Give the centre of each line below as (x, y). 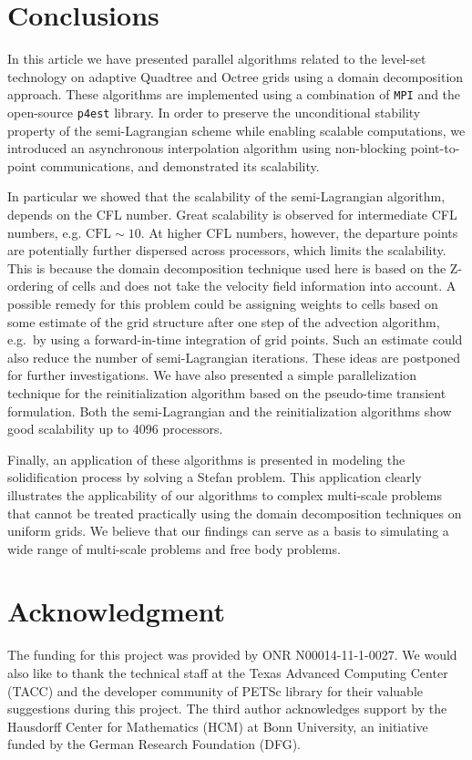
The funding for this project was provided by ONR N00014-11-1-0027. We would (232, 655)
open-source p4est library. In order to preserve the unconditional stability (214, 112)
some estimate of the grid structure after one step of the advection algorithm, (224, 321)
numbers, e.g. (45, 232)
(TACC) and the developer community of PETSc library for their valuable (215, 690)
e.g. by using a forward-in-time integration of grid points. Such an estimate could (235, 339)
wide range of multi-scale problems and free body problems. (174, 548)
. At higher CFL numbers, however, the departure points (299, 232)
